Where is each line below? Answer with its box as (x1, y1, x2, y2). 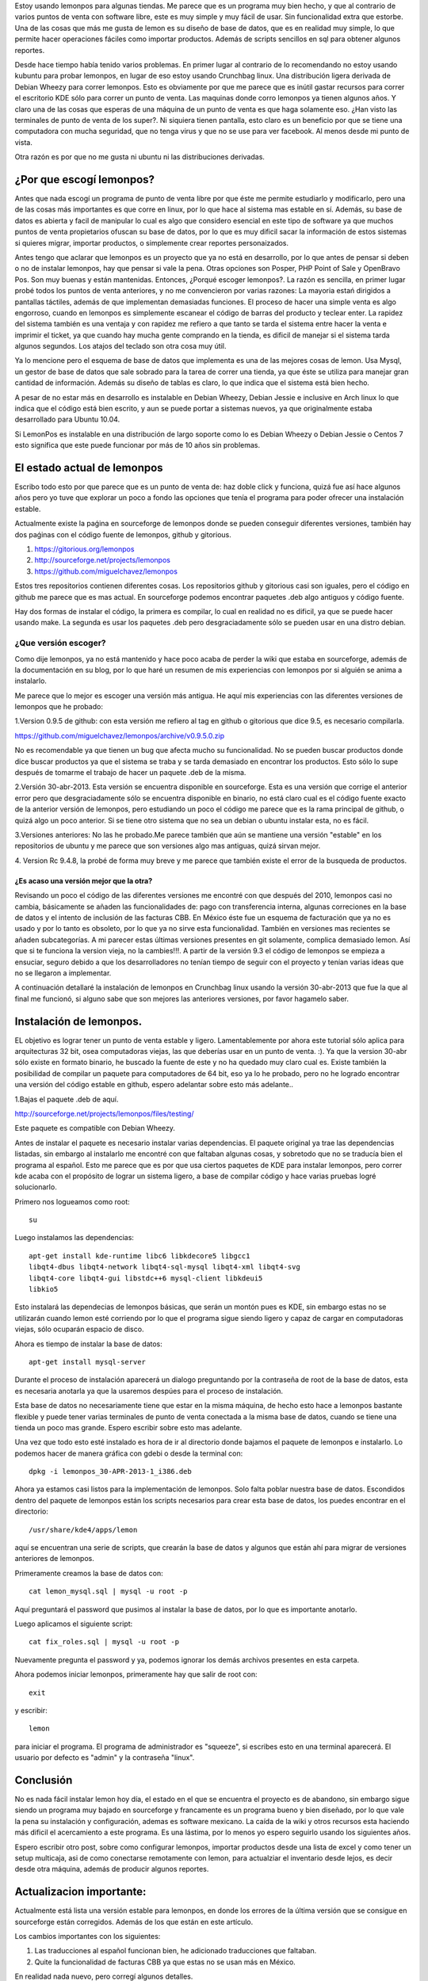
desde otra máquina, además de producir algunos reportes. (14, 1865, 209, 1874)
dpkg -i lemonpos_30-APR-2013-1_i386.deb (29, 1467, 192, 1476)
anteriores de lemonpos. (14, 1554, 95, 1563)
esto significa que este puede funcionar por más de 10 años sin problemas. (14, 441, 261, 450)
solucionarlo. (14, 1182, 57, 1192)
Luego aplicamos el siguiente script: (14, 1619, 133, 1628)
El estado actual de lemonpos (14, 461, 163, 475)
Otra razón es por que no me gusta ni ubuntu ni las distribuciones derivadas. (14, 152, 266, 162)
